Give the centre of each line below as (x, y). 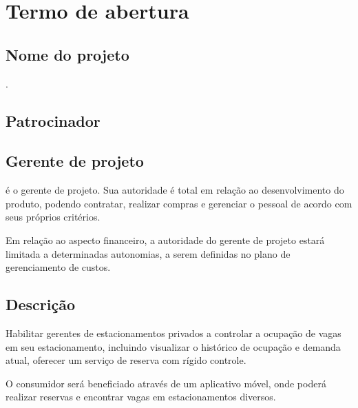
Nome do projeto (67, 54)
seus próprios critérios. (53, 217)
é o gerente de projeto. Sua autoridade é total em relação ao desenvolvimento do (175, 190)
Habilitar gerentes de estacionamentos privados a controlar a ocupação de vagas (173, 333)
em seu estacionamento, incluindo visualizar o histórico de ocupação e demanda (173, 346)
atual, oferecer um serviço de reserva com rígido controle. (126, 360)
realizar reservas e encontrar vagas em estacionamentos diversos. (141, 397)
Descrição (41, 304)
